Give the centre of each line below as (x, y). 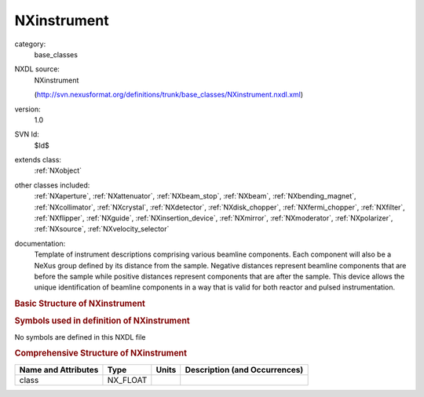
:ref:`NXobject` (58, 171)
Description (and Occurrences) (244, 370)
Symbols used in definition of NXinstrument (102, 321)
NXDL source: (37, 69)
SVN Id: (27, 134)
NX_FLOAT (127, 380)
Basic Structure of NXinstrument (80, 304)
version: (27, 109)
